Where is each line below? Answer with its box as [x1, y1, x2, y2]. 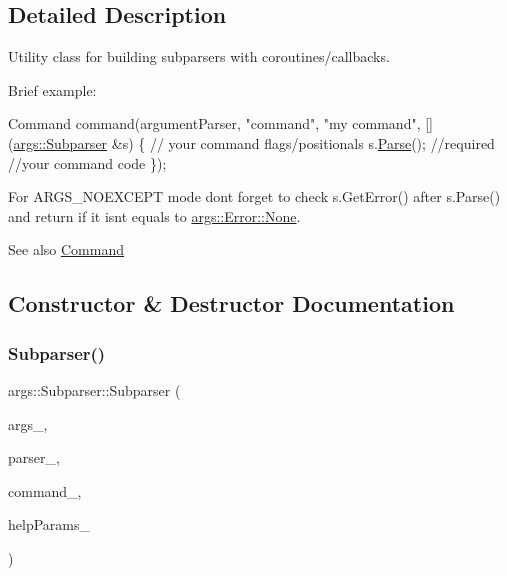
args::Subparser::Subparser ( [8, 379, 181, 400]
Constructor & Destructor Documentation [8, 288, 455, 319]
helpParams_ [8, 514, 90, 535]
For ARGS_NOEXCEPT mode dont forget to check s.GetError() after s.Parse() [8, 186, 501, 207]
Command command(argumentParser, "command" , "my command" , [8, 113, 421, 134]
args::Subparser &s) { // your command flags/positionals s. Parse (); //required [13, 132, 495, 153]
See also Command [8, 239, 124, 260]
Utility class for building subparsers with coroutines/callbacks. [8, 46, 390, 67]
